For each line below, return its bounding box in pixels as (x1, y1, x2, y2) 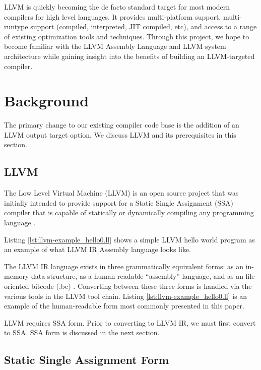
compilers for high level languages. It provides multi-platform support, (4, 11, 221, 22)
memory (4, 271, 29, 281)
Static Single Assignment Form (4, 352, 169, 367)
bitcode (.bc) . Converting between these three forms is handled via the (31, 281, 252, 291)
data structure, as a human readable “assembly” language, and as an (31, 271, 243, 281)
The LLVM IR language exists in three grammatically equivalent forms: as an (4, 261, 244, 271)
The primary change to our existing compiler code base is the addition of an (4, 119, 239, 130)
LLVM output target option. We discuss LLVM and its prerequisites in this (4, 129, 236, 140)
